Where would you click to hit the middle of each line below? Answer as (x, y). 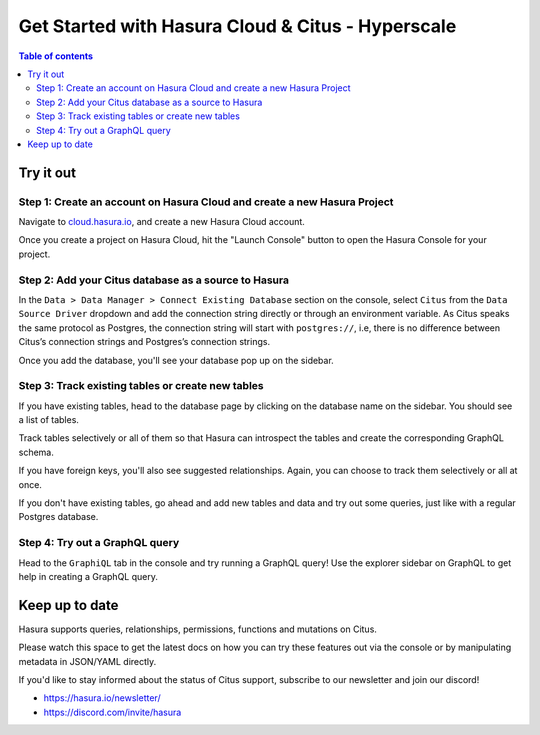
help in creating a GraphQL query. (88, 576)
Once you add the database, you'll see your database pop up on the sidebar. (176, 360)
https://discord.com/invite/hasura (112, 712)
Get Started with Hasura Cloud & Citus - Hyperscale (237, 26)
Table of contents (56, 56)
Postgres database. (58, 517)
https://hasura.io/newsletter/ (102, 698)
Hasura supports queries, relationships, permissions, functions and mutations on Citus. (197, 629)
